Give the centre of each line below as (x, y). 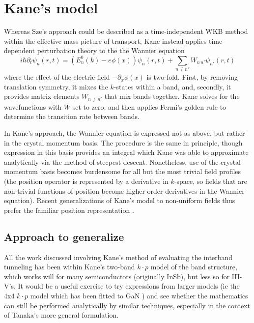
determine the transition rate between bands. (72, 116)
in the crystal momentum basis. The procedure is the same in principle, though (123, 142)
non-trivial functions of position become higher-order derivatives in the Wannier (124, 191)
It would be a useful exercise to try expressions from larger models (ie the (129, 286)
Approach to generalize (64, 236)
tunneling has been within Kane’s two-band (70, 267)
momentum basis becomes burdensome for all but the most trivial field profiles (123, 171)
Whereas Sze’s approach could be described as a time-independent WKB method (126, 31)
